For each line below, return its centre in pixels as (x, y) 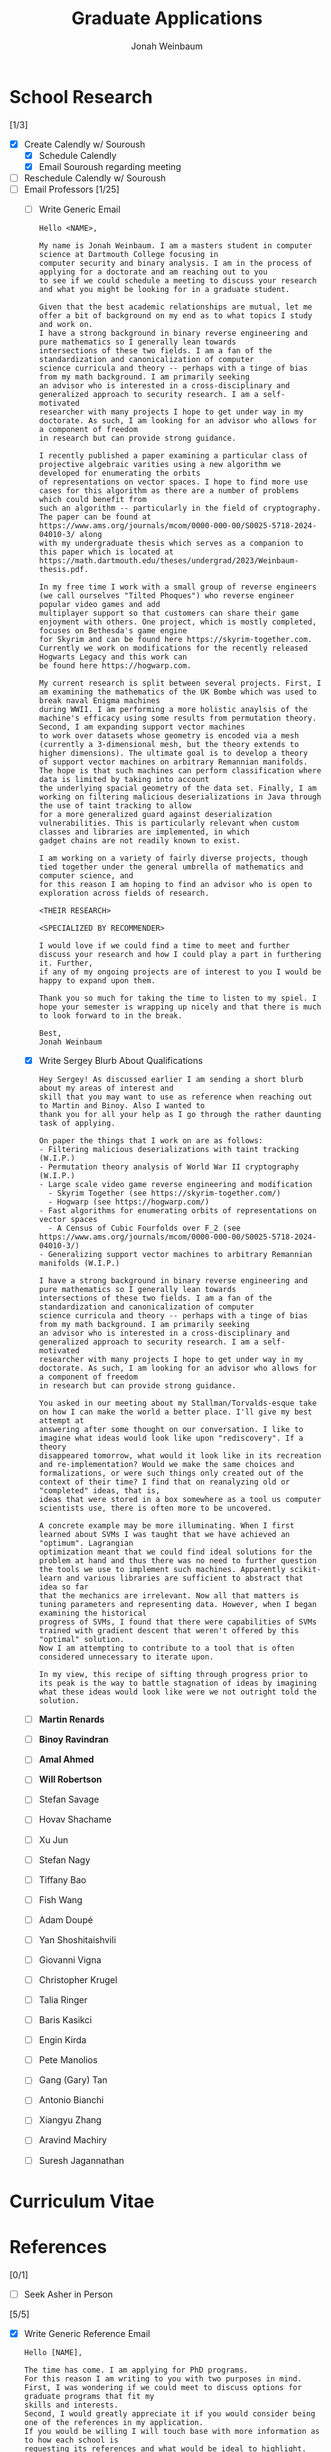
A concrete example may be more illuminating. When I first (166, 1526)
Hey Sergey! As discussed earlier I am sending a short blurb (171, 1080)
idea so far (63, 1587)
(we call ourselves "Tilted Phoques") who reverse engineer (166, 596)
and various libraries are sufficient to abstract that (184, 1578)
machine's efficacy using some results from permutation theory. (177, 718)
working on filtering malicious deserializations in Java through (180, 797)
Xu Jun (53, 1839)
